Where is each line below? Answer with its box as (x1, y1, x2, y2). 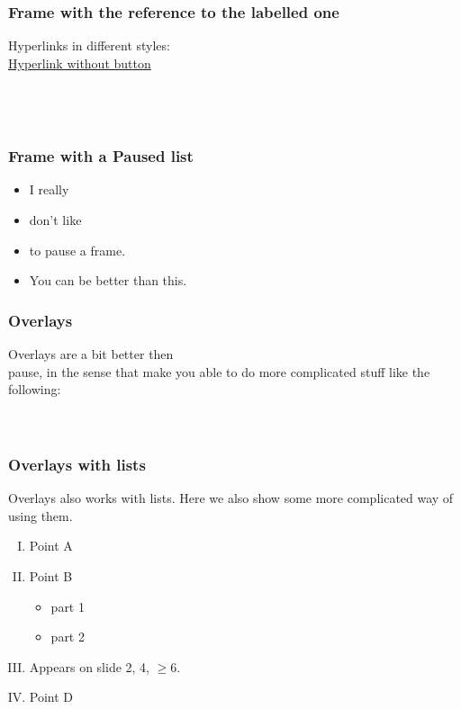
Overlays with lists (8, 453, 146, 475)
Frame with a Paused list (8, 145, 194, 167)
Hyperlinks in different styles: (8, 36, 170, 55)
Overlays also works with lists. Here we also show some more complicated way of (8, 489, 454, 507)
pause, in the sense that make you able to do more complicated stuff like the (8, 362, 430, 381)
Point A (29, 536, 73, 555)
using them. (8, 506, 73, 525)
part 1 (50, 597, 85, 615)
